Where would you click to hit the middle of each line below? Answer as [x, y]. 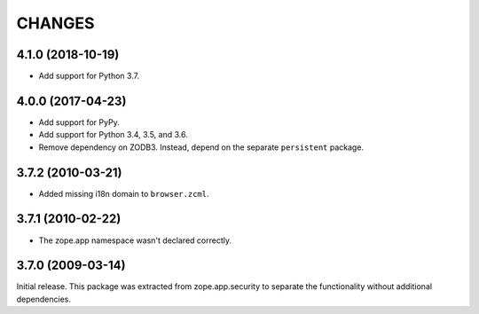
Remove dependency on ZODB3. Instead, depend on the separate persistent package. [201, 147]
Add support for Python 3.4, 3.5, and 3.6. [113, 135]
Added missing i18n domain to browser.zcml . [124, 193]
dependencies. [43, 299]
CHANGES [55, 23]
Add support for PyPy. [79, 122]
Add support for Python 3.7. [89, 76]
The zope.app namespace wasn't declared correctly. [135, 240]
